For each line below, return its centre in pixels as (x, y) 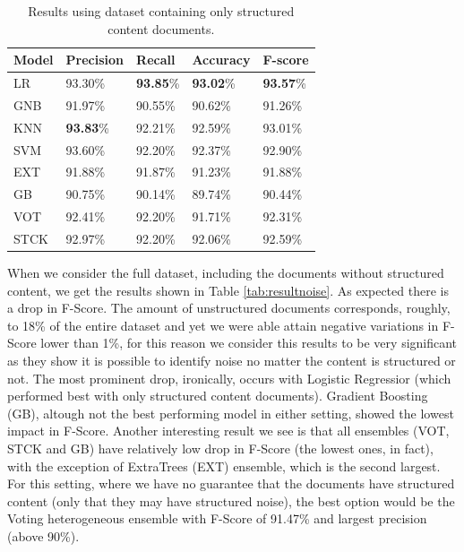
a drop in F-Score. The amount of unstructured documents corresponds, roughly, (229, 308)
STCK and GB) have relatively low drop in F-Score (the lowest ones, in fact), (220, 448)
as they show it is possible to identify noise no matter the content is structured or (232, 360)
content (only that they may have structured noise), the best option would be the (231, 500)
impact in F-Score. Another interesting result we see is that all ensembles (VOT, (228, 431)
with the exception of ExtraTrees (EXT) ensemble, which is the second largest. (224, 466)
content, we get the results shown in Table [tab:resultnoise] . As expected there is (228, 290)
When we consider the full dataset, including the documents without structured (226, 273)
